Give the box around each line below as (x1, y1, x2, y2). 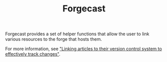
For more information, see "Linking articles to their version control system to (5, 46, 162, 52)
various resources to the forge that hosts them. (5, 36, 102, 42)
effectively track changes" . (5, 51, 61, 57)
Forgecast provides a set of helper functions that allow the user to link (5, 31, 149, 37)
